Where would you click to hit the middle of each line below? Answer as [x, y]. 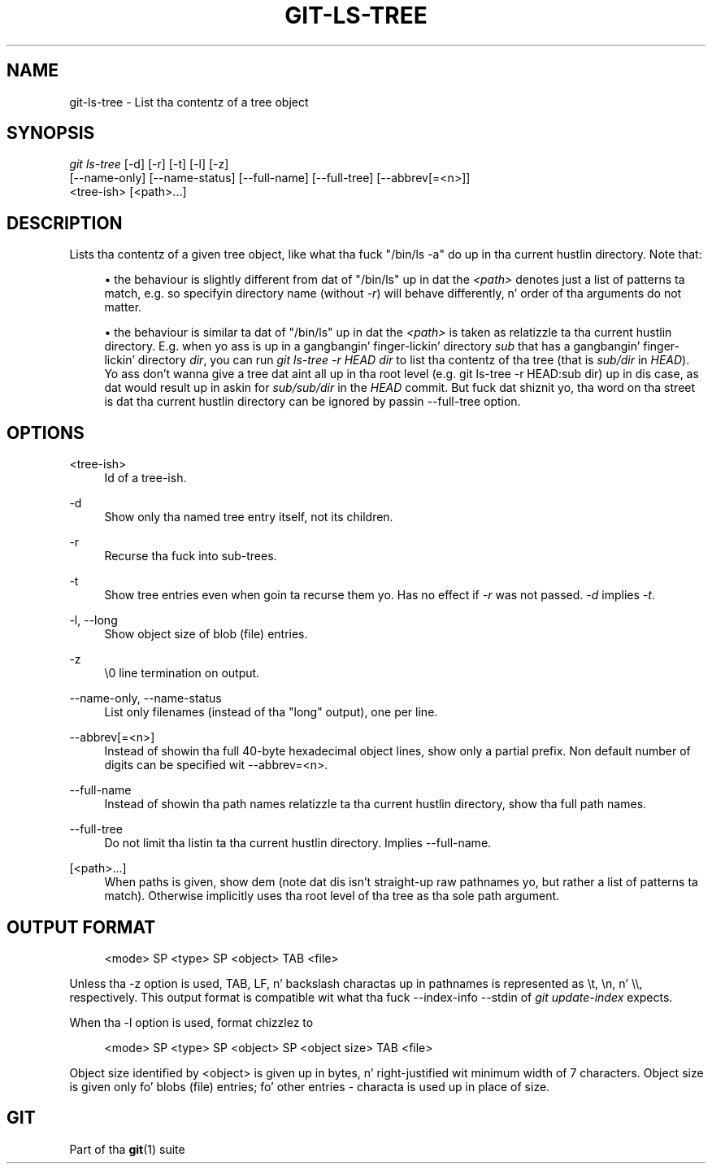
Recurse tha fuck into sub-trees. [191, 556]
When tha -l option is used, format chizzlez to [191, 1022]
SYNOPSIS [51, 133]
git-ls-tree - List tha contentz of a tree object [189, 102]
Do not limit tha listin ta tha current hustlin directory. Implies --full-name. [298, 843]
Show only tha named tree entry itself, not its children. [249, 517]
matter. [123, 307]
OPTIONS [46, 433]
